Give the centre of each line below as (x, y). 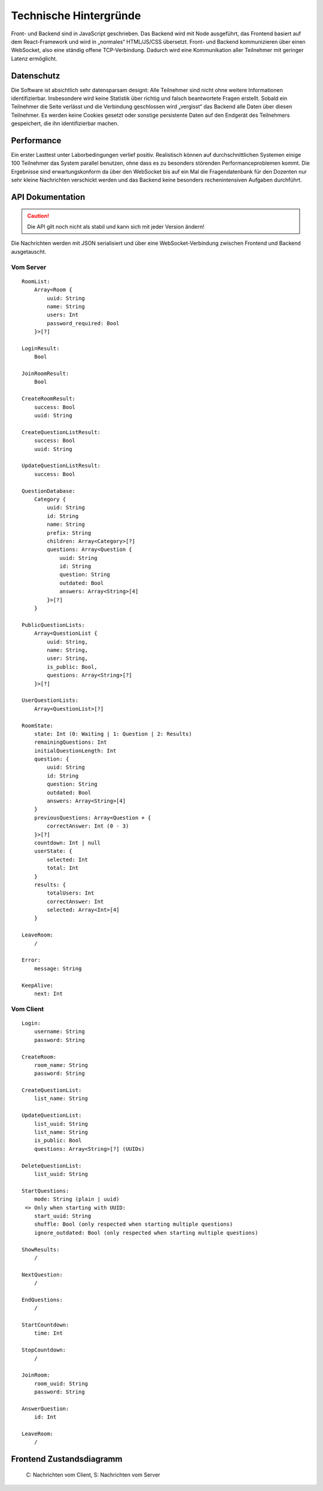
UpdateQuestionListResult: (61, 466)
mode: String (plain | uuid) (77, 1199)
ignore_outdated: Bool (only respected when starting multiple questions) (146, 1233)
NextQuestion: (42, 1275)
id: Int (45, 1417)
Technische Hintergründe (76, 16)
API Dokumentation (48, 197)
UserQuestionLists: (50, 700)
